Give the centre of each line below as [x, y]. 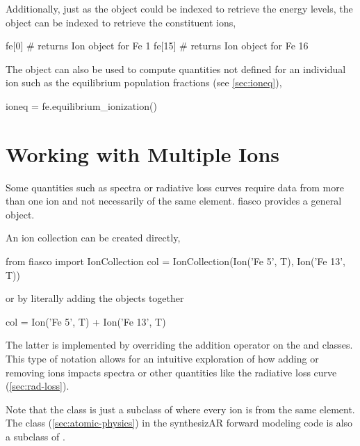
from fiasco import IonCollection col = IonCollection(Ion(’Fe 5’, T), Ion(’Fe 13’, [176, 261]
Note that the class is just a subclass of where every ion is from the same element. [180, 409]
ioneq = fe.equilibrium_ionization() [81, 105]
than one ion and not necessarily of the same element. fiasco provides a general [174, 201]
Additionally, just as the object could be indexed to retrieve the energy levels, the [179, 8]
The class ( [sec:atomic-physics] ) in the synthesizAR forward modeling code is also [179, 423]
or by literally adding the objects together [95, 298]
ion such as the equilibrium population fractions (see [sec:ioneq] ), [144, 82]
